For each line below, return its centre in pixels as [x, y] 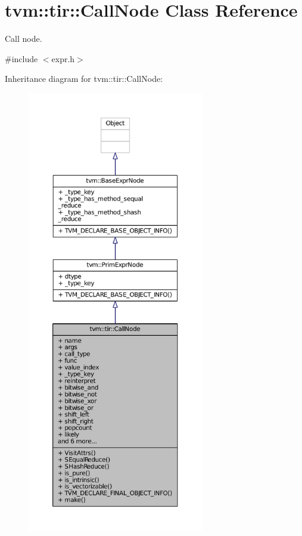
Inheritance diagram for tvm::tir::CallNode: [84, 79]
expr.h [63, 58]
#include [21, 58]
